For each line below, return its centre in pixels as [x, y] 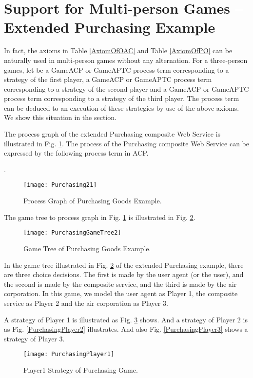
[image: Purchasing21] [60, 185]
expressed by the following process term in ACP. [76, 153]
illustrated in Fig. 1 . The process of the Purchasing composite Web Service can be [126, 143]
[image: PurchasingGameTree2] [72, 233]
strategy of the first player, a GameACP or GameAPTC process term [108, 79]
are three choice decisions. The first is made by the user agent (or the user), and [124, 274]
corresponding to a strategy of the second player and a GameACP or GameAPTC [126, 89]
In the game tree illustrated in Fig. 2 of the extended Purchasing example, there [124, 265]
